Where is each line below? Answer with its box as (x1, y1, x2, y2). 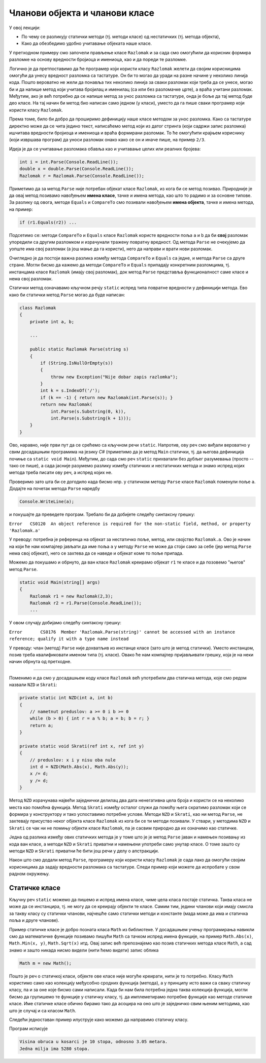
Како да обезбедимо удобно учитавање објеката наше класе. (21, 40, 152, 46)
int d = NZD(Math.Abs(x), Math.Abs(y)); (30, 764, 129, 770)
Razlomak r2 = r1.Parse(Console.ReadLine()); (30, 600, 142, 606)
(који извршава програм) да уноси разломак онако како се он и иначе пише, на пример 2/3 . (9, 137, 205, 143)
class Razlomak (19, 305, 56, 310)
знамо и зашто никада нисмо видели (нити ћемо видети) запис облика (9, 947, 159, 953)
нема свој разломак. (9, 276, 53, 282)
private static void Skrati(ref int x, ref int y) (19, 743, 145, 749)
